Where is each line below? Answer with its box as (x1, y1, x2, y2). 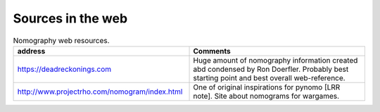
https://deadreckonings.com (17, 64, 112, 74)
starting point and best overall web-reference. (193, 73, 346, 82)
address (17, 46, 46, 56)
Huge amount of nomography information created (193, 55, 358, 65)
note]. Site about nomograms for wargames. (193, 91, 340, 101)
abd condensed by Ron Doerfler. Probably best (193, 64, 349, 74)
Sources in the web (13, 11, 128, 26)
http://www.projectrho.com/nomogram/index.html (17, 87, 183, 97)
